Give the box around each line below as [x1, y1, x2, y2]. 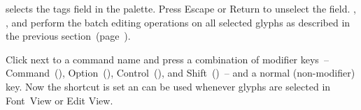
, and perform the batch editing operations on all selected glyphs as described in [6, 15, 351, 29]
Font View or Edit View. [6, 93, 113, 107]
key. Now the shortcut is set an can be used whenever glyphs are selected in [6, 79, 331, 93]
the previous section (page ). [6, 29, 131, 43]
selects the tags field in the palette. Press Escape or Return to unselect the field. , [6, 1, 356, 15]
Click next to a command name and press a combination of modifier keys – [6, 52, 329, 66]
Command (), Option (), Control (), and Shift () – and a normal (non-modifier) [6, 65, 355, 80]
